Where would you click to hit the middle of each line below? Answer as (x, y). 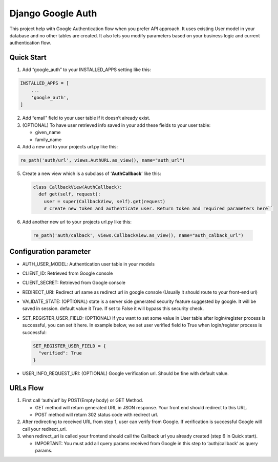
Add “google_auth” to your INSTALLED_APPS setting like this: (87, 70)
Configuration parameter (50, 251)
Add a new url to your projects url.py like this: (70, 146)
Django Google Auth (53, 13)
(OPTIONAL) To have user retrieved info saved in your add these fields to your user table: (116, 125)
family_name (48, 139)
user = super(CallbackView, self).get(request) (105, 201)
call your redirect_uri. (45, 429)
